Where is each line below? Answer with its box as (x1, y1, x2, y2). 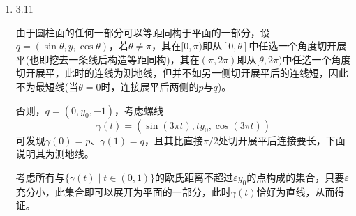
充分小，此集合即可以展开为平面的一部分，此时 (15, 184, 231, 199)
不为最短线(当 (15, 79, 79, 93)
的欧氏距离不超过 (155, 169, 234, 184)
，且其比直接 (144, 132, 203, 147)
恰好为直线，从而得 (256, 184, 345, 199)
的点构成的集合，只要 (246, 169, 345, 184)
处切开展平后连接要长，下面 (218, 132, 346, 147)
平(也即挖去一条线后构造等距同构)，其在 (15, 52, 200, 66)
